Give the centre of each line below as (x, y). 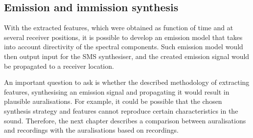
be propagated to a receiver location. (59, 66)
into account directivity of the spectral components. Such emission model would (124, 47)
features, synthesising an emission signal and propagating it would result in (117, 91)
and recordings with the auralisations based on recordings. (91, 130)
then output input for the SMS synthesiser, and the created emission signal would (127, 56)
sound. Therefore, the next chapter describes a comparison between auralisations (125, 120)
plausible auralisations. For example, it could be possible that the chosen (113, 101)
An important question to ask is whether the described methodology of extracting (127, 82)
